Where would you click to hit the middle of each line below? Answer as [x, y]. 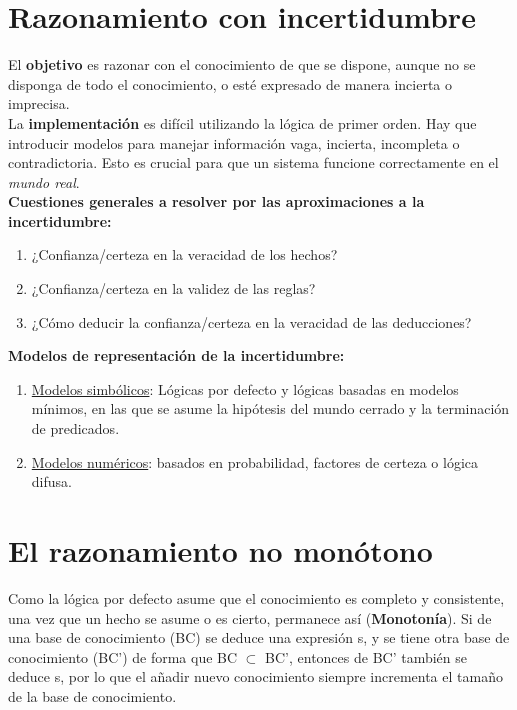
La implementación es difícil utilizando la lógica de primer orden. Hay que [242, 122]
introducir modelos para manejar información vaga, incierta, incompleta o [234, 142]
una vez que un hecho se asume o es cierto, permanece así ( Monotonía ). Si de [250, 617]
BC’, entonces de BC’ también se [366, 656]
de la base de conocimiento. [92, 695]
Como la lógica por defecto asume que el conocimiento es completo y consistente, [256, 597]
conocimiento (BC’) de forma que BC [123, 656]
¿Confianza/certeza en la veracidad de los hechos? [184, 254]
